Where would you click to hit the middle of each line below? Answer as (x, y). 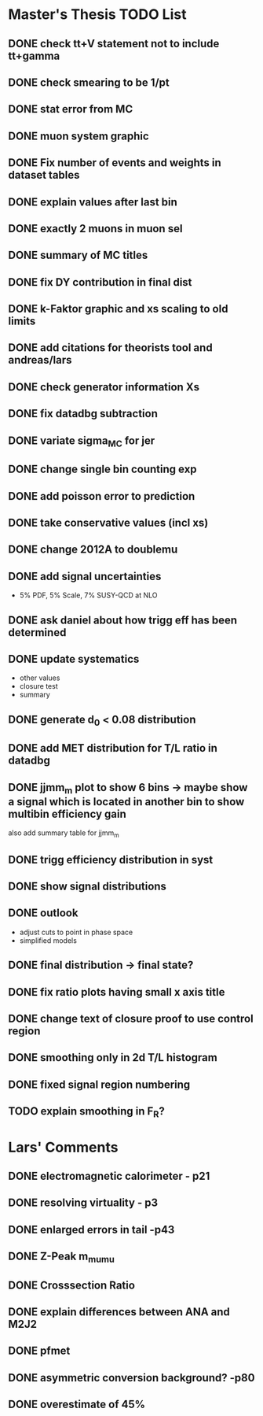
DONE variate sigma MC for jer (82, 442)
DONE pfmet (39, 1351)
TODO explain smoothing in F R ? (86, 1112)
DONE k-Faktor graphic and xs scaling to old (118, 309)
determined (37, 632)
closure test (38, 686)
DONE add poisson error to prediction (102, 496)
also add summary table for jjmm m (64, 834)
